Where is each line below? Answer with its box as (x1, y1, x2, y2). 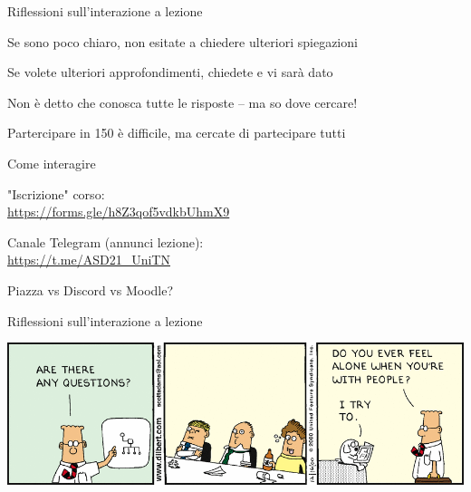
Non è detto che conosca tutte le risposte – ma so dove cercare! (7, 92, 358, 111)
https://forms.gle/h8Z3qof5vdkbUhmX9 (7, 202, 230, 221)
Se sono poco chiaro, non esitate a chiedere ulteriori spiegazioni (7, 32, 358, 51)
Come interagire (7, 153, 96, 172)
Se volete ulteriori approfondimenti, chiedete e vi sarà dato (7, 63, 333, 82)
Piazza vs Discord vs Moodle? (7, 280, 174, 299)
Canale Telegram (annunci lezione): (7, 232, 204, 251)
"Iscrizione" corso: (7, 184, 105, 203)
